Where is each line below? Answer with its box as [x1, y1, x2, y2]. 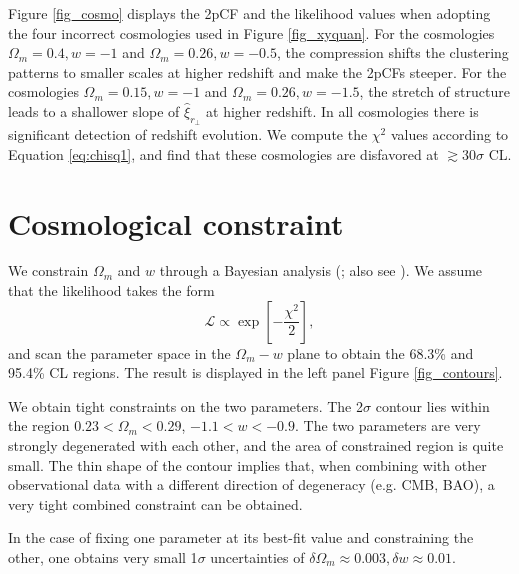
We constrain [8, 260, 89, 281]
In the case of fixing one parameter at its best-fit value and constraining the [8, 527, 474, 548]
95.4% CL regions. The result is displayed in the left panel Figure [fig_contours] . [8, 362, 503, 383]
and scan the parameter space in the [8, 342, 231, 363]
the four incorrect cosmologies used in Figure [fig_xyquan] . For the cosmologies [8, 22, 495, 43]
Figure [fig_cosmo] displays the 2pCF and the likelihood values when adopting [8, 3, 491, 23]
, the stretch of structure [359, 81, 510, 102]
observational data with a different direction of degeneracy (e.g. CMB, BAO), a [8, 474, 495, 495]
